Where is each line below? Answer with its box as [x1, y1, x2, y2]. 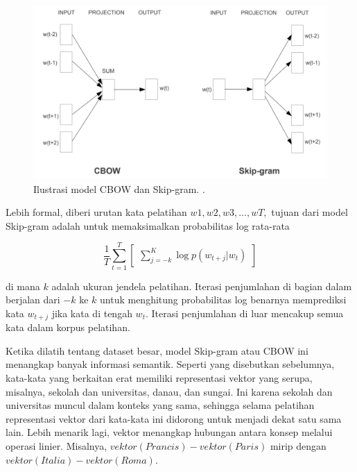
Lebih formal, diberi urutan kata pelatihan [6, 205, 187, 219]
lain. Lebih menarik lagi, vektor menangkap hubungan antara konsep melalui [6, 425, 333, 439]
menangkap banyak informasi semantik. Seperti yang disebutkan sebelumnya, [6, 357, 335, 371]
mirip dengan [270, 438, 326, 453]
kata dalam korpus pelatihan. [6, 320, 130, 335]
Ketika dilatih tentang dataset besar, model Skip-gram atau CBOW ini [6, 343, 308, 357]
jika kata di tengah [51, 305, 132, 320]
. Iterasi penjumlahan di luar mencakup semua [145, 305, 344, 320]
